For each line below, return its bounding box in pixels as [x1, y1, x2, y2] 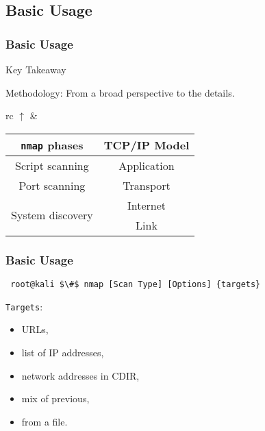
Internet [127, 197, 166, 213]
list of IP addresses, [21, 345, 104, 359]
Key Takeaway [5, 62, 66, 76]
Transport [123, 177, 171, 193]
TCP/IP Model [103, 136, 190, 153]
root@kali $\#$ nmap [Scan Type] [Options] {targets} [10, 280, 261, 289]
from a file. [21, 414, 68, 428]
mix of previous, [21, 391, 90, 406]
